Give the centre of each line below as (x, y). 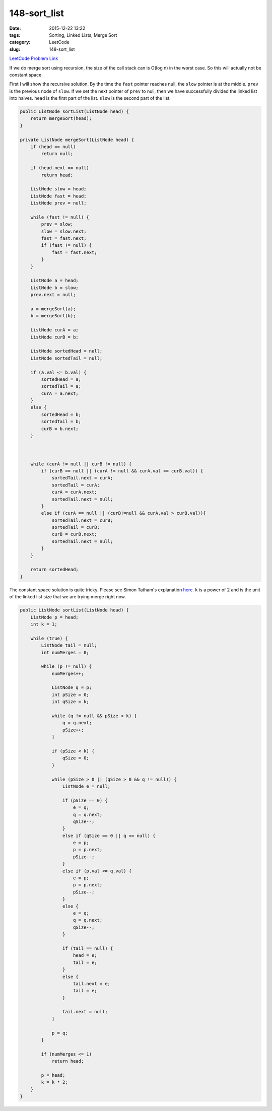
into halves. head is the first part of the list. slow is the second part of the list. (90, 98)
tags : (15, 35)
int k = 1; (44, 624)
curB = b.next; (60, 429)
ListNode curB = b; (55, 337)
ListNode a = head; (55, 281)
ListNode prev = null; (58, 203)
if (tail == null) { (88, 948)
